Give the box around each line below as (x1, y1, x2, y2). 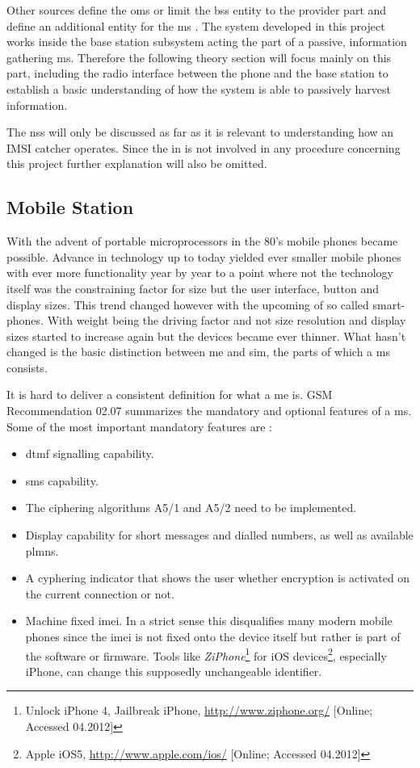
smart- (372, 296, 405, 313)
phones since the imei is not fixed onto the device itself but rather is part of (25, 628, 401, 645)
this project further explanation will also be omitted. (6, 155, 267, 172)
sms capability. (25, 472, 99, 489)
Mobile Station (6, 195, 134, 220)
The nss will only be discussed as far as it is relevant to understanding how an (6, 124, 394, 141)
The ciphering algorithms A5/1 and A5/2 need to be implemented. (25, 499, 357, 516)
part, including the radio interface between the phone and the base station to (6, 65, 388, 82)
